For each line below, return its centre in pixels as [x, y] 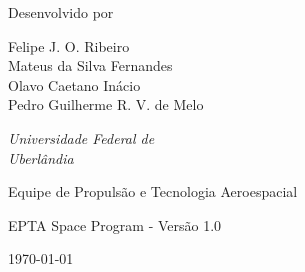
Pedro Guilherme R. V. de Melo [106, 104]
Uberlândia [41, 157]
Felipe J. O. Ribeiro [69, 45]
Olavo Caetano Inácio [74, 84]
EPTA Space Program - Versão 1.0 [115, 224]
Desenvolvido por [61, 12]
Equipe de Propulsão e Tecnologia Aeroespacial [153, 191]
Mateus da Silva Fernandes [90, 65]
